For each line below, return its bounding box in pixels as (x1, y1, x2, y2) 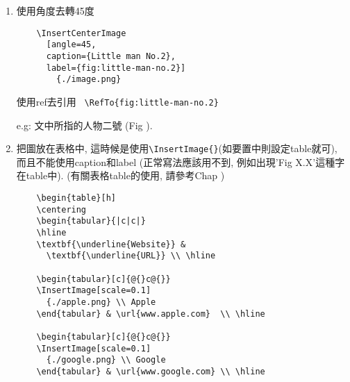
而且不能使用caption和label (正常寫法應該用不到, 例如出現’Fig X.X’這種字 (16, 154, 345, 169)
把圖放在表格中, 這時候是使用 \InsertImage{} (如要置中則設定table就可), (16, 141, 337, 156)
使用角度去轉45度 (16, 3, 94, 17)
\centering (36, 204, 87, 215)
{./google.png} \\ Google (46, 355, 166, 365)
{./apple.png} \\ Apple (46, 297, 156, 307)
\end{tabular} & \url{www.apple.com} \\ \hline (36, 308, 265, 319)
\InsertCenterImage (36, 28, 126, 38)
